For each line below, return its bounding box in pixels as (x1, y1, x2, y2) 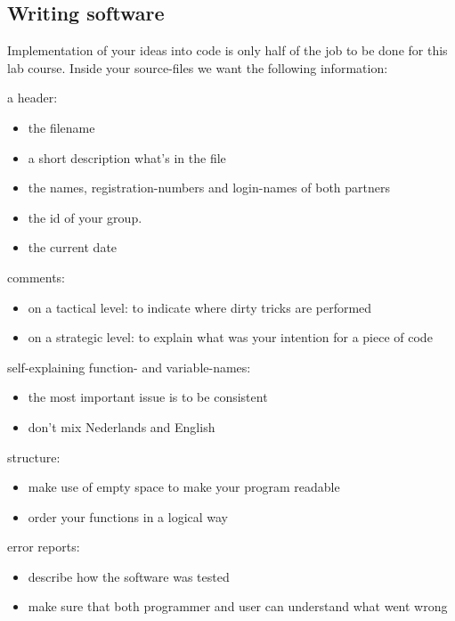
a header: (7, 88, 58, 107)
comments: (7, 267, 66, 286)
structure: (7, 447, 61, 466)
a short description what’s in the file (28, 148, 226, 167)
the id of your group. (28, 208, 142, 226)
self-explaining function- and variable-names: (7, 357, 251, 376)
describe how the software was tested (28, 567, 230, 585)
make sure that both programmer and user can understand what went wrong (28, 597, 448, 616)
